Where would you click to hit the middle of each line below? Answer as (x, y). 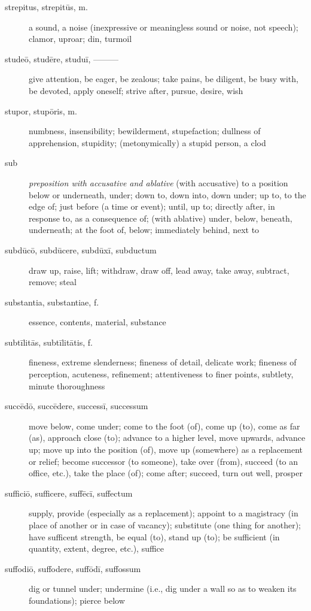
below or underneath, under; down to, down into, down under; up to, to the (167, 194)
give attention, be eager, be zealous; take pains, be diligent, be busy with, (164, 79)
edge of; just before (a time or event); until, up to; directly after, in (152, 206)
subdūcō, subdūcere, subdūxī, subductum (81, 249)
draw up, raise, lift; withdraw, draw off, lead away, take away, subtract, (159, 270)
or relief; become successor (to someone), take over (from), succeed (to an (164, 461)
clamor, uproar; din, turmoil (80, 39)
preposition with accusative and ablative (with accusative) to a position (158, 182)
